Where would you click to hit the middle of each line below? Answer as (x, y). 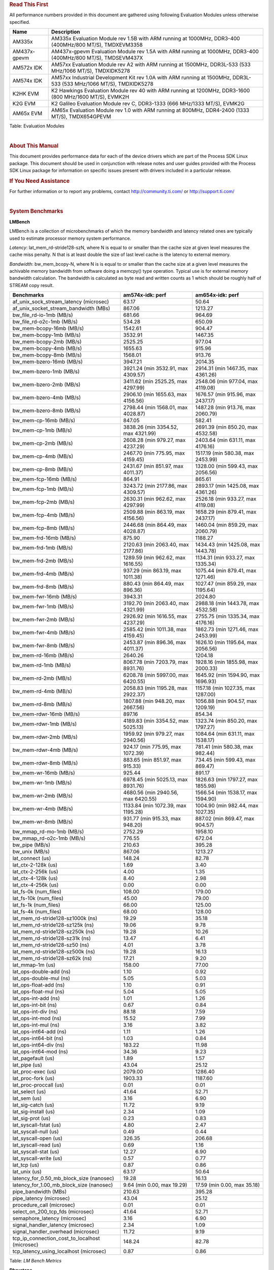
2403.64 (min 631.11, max (226, 440)
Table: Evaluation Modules (37, 126)
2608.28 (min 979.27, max (154, 440)
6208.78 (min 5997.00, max (156, 675)
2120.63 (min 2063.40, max (156, 545)
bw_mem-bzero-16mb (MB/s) (48, 362)
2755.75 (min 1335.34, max (228, 616)
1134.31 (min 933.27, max (225, 558)
